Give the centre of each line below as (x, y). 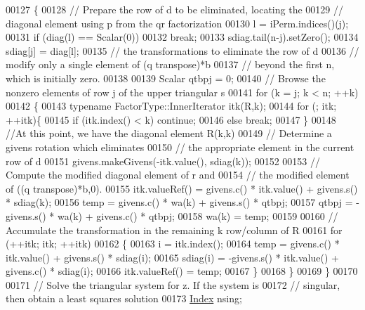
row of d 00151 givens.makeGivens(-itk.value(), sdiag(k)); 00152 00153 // (163, 161)
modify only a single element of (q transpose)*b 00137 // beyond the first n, (170, 64)
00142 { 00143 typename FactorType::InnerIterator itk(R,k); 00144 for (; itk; (171, 106)
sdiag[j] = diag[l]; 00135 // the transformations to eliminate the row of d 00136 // (182, 50)
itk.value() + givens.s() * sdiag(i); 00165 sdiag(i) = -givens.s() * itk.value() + (172, 257)
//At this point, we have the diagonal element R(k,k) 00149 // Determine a (169, 133)
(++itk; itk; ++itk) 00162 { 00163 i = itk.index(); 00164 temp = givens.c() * (173, 244)
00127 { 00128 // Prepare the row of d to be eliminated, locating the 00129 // (174, 9)
